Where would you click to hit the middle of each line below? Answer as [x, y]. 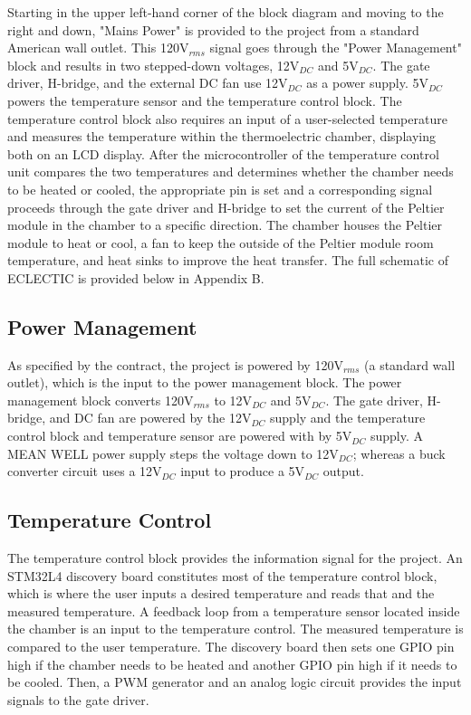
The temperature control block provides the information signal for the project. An [235, 558]
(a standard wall [410, 364]
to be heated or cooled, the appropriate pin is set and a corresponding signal [220, 189]
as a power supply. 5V [367, 83]
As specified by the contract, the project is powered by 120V [175, 364]
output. [343, 471]
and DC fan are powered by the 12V [150, 418]
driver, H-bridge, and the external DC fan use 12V [148, 83]
